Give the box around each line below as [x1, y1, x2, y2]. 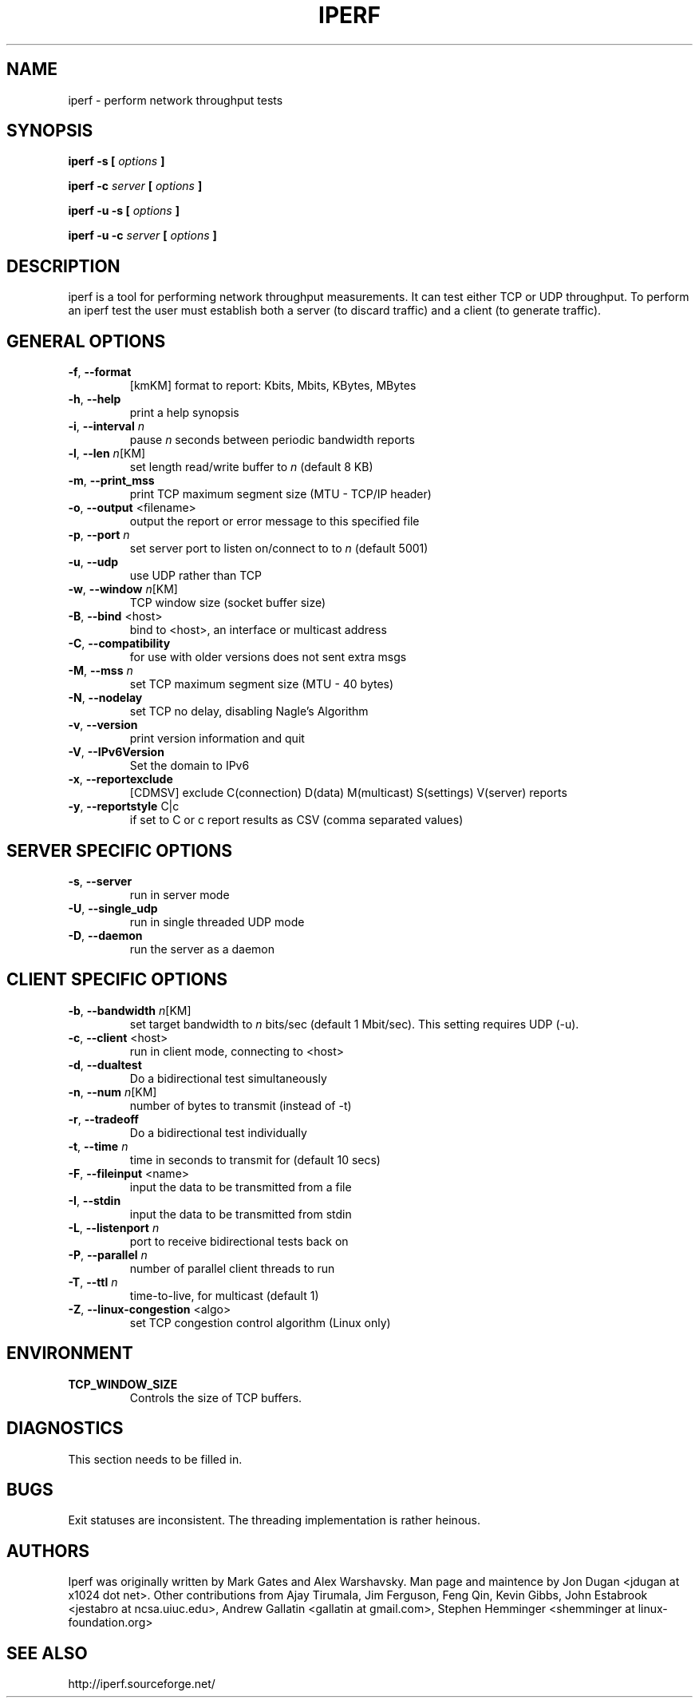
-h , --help [68, 392, 121, 406]
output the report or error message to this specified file [129, 514, 420, 529]
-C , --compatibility [68, 636, 171, 651]
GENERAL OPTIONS [6, 331, 166, 351]
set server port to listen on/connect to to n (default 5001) [129, 541, 428, 556]
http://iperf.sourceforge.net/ [68, 1677, 215, 1691]
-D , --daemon [68, 928, 143, 942]
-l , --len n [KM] [68, 446, 146, 461]
